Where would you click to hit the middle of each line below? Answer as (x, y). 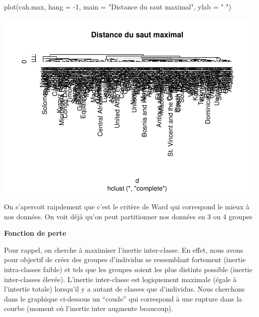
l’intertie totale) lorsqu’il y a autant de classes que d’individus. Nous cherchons (125, 289)
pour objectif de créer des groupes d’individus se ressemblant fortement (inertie (125, 259)
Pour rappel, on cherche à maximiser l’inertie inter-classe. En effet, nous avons (124, 249)
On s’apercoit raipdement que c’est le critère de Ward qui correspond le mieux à (127, 207)
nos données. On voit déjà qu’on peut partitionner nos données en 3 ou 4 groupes (128, 216)
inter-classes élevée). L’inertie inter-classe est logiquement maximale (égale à (120, 279)
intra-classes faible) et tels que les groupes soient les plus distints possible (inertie (128, 269)
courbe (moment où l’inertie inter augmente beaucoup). (89, 308)
